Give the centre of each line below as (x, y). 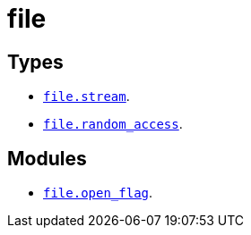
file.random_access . (113, 124)
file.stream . (87, 97)
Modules (47, 158)
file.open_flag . (98, 193)
